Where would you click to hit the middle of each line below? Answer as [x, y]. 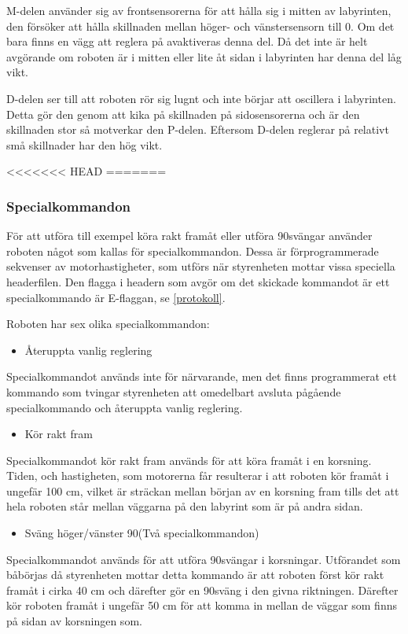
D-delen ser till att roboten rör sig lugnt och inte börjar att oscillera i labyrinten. [201, 98]
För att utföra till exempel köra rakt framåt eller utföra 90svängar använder [189, 236]
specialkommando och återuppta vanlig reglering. [125, 407]
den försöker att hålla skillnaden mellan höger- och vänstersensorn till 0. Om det [200, 26]
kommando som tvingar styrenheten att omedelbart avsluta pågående [174, 391]
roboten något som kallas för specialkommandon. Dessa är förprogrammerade [193, 251]
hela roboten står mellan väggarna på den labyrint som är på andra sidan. [185, 506]
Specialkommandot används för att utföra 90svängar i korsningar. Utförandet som [204, 559]
